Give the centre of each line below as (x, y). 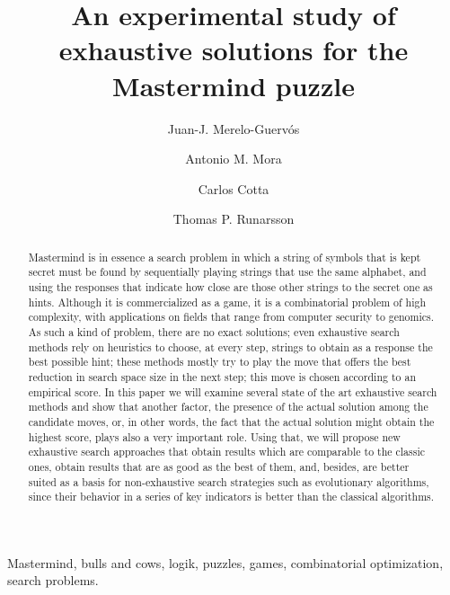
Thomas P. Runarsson (234, 219)
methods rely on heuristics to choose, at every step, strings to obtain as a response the (230, 346)
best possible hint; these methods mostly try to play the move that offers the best (220, 362)
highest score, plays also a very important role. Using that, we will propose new (214, 436)
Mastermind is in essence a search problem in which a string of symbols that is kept (225, 257)
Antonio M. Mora (234, 159)
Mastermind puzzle (234, 85)
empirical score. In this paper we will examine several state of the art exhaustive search (233, 391)
